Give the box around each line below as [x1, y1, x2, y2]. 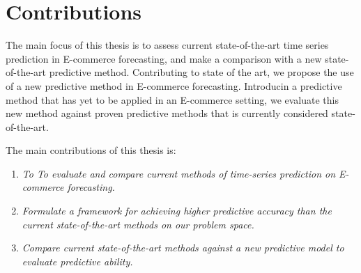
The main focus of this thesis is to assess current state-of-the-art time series [6, 38, 329, 52]
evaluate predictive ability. [22, 253, 133, 268]
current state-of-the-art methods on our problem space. [22, 217, 254, 231]
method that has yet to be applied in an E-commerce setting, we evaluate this [6, 92, 339, 107]
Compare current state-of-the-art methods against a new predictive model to [22, 240, 344, 255]
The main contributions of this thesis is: [6, 143, 176, 157]
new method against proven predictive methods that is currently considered [6, 106, 328, 120]
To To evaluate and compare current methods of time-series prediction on [22, 166, 336, 180]
